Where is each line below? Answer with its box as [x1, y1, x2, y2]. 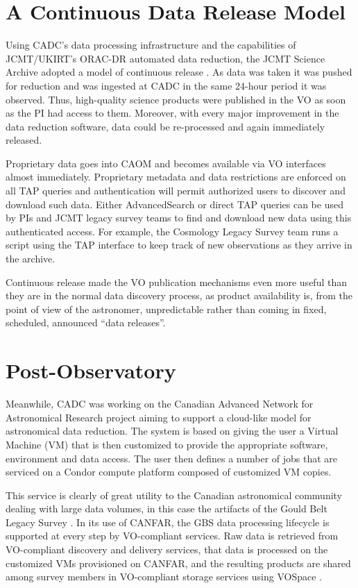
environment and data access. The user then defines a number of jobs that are [6, 451, 338, 465]
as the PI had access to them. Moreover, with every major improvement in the [6, 106, 339, 120]
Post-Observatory [6, 356, 176, 385]
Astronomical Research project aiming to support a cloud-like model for [6, 410, 312, 424]
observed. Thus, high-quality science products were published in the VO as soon [6, 92, 346, 106]
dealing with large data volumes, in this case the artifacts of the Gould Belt [6, 501, 327, 516]
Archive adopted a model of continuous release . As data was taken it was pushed [6, 65, 352, 79]
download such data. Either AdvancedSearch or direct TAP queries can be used [6, 196, 343, 211]
